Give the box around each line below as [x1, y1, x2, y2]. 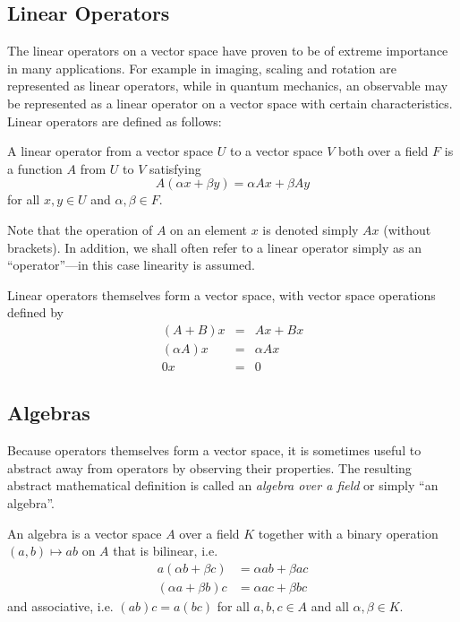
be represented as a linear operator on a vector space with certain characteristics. [7, 93, 453, 112]
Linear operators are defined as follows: [7, 111, 222, 130]
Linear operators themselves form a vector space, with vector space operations [7, 285, 436, 304]
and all [311, 596, 349, 615]
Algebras [7, 399, 90, 427]
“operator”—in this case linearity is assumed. [7, 255, 255, 274]
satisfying [149, 159, 201, 177]
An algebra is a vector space [7, 523, 162, 542]
